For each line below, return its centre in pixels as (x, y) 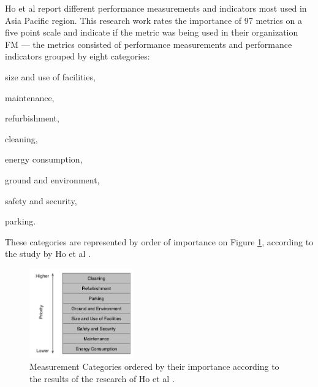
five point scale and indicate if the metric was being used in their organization (152, 32)
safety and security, (41, 200)
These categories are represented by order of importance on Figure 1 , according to (159, 241)
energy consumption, (44, 159)
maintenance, (30, 97)
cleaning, (21, 138)
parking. (21, 221)
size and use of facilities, (50, 76)
